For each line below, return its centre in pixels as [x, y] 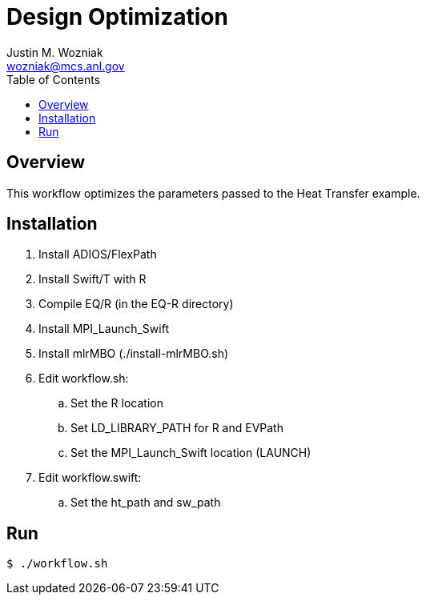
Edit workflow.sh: [84, 379]
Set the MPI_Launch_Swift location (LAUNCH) [191, 453]
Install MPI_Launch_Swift [104, 329]
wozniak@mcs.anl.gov [66, 66]
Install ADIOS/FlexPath [98, 254]
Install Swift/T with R [92, 279]
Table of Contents [54, 79]
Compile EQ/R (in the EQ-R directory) [136, 304]
